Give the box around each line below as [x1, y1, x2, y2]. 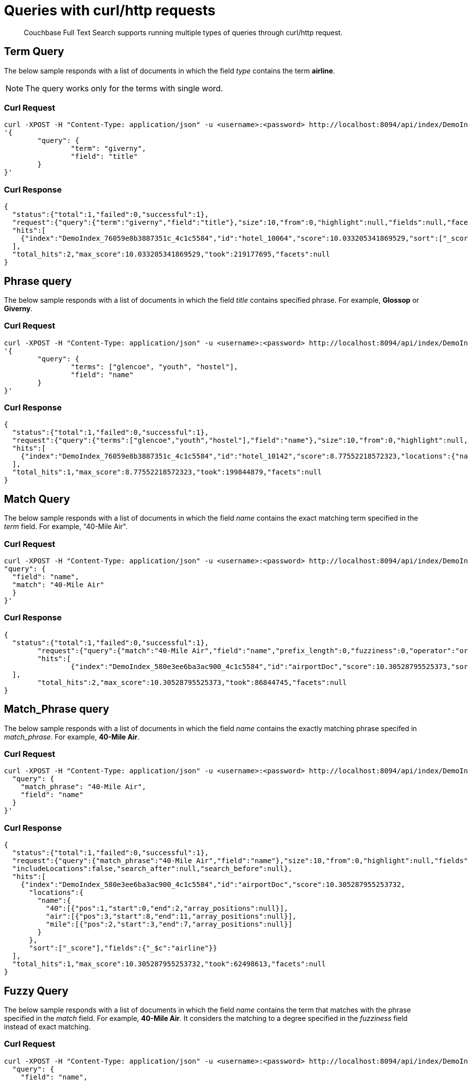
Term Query [4, 45, 64, 58]
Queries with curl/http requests [4, 2, 216, 19]
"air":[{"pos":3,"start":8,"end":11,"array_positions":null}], [46, 912, 297, 921]
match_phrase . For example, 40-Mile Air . [4, 732, 140, 741]
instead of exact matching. [4, 1022, 91, 1031]
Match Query [4, 492, 70, 505]
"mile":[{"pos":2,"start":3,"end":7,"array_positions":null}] [46, 920, 292, 929]
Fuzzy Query [4, 984, 68, 997]
